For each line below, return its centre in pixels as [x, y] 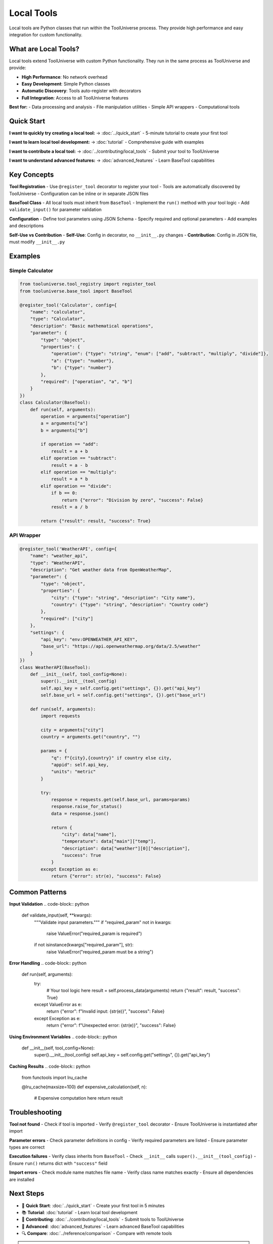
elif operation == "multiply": [79, 472]
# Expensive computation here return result [79, 1098]
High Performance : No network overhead [65, 77]
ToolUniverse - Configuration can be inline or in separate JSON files [79, 194]
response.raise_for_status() [87, 807]
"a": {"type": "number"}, [83, 361]
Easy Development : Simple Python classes [66, 84]
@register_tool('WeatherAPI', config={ [68, 549]
